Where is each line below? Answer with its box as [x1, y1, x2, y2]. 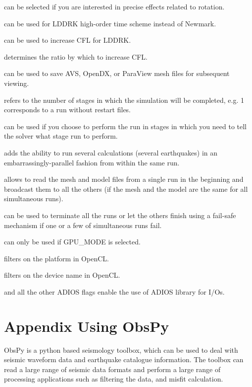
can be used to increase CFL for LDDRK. [4, 35, 131, 45]
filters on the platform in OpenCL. [4, 253, 109, 263]
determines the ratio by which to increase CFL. [4, 51, 148, 62]
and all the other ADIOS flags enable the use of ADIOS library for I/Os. [4, 286, 225, 297]
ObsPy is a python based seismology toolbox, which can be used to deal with [4, 344, 238, 355]
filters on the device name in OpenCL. [4, 270, 120, 280]
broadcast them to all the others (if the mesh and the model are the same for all [4, 183, 248, 194]
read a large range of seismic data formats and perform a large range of [4, 364, 221, 374]
